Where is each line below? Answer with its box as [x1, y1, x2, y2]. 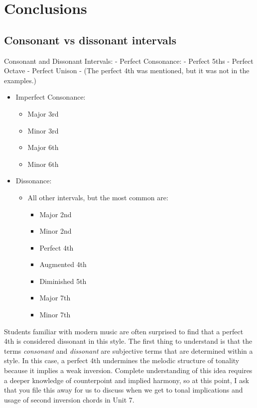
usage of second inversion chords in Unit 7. [4, 394, 134, 405]
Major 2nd [39, 209, 72, 219]
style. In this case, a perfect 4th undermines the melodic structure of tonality [4, 355, 240, 366]
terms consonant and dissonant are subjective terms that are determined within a [4, 345, 253, 356]
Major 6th [27, 142, 59, 152]
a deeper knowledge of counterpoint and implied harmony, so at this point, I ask [4, 375, 249, 385]
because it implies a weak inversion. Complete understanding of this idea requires [4, 365, 253, 376]
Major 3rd [27, 108, 59, 119]
